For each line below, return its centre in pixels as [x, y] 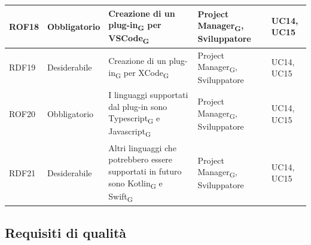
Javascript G [130, 132]
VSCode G [129, 39]
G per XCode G [142, 73]
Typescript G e [134, 119]
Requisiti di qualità [66, 232]
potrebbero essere [141, 159]
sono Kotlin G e [135, 183]
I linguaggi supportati [148, 95]
